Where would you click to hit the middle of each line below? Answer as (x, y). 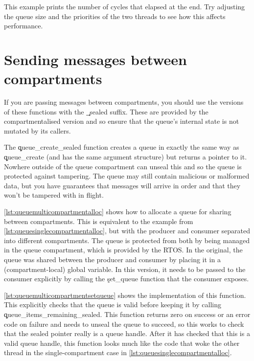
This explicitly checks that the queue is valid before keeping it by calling (113, 305)
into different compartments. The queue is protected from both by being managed (127, 240)
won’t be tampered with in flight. (54, 195)
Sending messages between (95, 59)
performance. (23, 26)
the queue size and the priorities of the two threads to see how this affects (115, 16)
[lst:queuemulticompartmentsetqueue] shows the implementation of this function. (125, 295)
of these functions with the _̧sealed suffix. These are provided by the (106, 111)
